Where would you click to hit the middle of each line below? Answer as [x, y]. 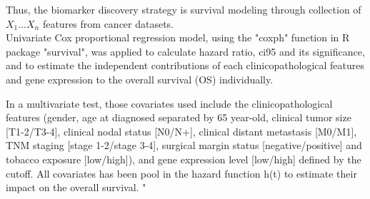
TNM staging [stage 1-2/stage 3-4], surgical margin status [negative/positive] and [184, 145]
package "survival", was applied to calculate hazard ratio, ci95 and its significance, [185, 51]
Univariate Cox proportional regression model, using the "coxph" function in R [178, 37]
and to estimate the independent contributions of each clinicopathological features [185, 65]
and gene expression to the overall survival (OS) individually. [140, 79]
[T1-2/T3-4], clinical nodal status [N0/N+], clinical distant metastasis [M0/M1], [181, 131]
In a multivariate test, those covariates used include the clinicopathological [169, 103]
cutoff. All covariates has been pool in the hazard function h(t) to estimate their [181, 173]
